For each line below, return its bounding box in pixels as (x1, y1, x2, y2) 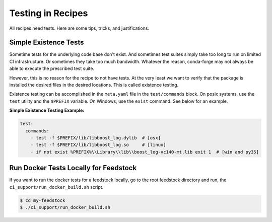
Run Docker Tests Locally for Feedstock (9, 164, 137, 172)
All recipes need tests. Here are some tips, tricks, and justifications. (9, 25, 150, 31)
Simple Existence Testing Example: (9, 107, 85, 113)
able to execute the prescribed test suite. (9, 65, 95, 71)
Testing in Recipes (9, 8, 88, 19)
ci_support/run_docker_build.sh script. (9, 184, 104, 190)
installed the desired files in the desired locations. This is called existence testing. (9, 82, 179, 88)
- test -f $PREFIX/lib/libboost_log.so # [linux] (30, 142, 166, 148)
